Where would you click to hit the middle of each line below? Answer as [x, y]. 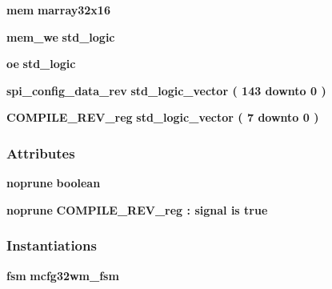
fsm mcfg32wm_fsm [63, 275]
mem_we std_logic [61, 36]
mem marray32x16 [58, 10]
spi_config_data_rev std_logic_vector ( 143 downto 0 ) [166, 90]
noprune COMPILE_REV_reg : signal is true [137, 209]
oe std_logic [41, 64]
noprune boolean [54, 183]
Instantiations [52, 245]
